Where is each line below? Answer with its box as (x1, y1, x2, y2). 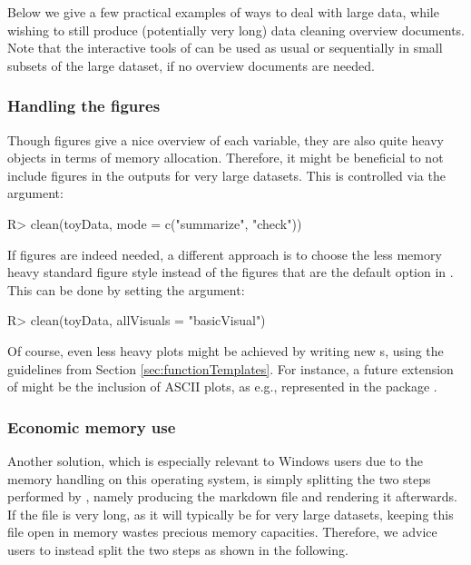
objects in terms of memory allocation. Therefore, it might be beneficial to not (7, 148, 444, 167)
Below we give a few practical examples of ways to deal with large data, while (7, 3, 439, 21)
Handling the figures (7, 94, 161, 117)
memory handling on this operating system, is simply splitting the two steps (7, 469, 431, 488)
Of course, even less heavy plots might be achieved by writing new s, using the (7, 341, 444, 360)
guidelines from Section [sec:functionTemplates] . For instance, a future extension (7, 359, 454, 378)
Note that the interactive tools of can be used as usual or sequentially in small (7, 38, 443, 57)
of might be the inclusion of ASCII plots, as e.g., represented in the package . (7, 377, 437, 396)
